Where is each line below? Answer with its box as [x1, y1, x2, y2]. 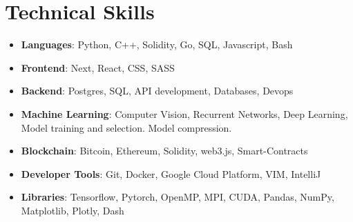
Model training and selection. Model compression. [21, 120, 232, 134]
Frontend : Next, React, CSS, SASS [21, 60, 175, 74]
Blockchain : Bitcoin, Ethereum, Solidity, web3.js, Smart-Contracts [21, 143, 308, 158]
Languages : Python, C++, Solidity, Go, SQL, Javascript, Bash [21, 37, 293, 52]
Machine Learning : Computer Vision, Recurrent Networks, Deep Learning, [21, 106, 348, 121]
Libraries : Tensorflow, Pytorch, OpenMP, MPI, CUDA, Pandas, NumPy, [21, 190, 334, 204]
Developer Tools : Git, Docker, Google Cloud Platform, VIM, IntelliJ [21, 166, 321, 181]
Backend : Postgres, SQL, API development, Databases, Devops [21, 83, 294, 98]
